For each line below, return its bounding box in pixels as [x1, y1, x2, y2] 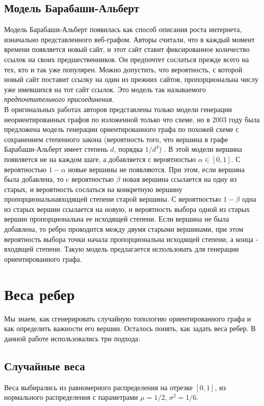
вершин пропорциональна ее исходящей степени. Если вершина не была [4, 213, 229, 224]
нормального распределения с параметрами [4, 392, 138, 402]
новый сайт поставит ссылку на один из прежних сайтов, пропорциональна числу [4, 74, 258, 85]
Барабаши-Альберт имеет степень [4, 144, 108, 154]
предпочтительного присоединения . [4, 94, 114, 104]
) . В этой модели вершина [159, 144, 243, 154]
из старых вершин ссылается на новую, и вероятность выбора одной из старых [4, 203, 250, 214]
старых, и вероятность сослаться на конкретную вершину [4, 183, 182, 194]
